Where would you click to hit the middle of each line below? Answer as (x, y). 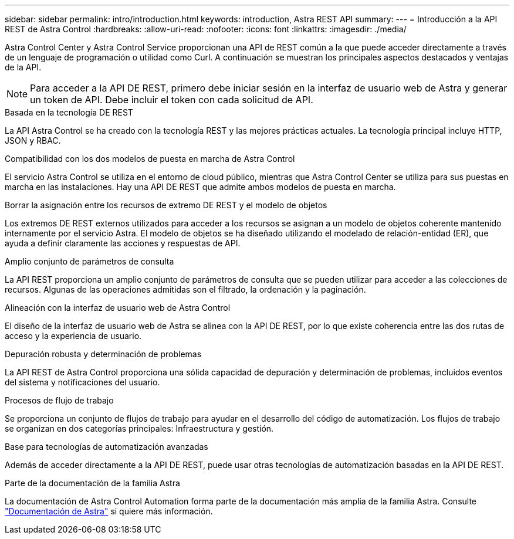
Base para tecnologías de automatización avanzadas (106, 447)
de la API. (23, 67)
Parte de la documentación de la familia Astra (92, 483)
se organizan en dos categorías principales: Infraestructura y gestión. (139, 428)
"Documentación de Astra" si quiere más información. (109, 511)
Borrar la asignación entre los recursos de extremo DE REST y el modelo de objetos (166, 205)
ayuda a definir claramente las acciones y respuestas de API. (123, 243)
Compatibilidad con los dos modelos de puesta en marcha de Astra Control (150, 159)
